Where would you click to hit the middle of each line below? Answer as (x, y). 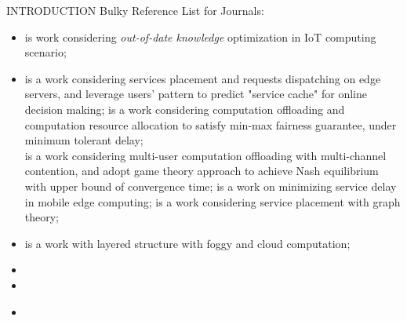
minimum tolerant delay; (84, 140)
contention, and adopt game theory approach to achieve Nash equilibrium (202, 171)
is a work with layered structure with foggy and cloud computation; (187, 243)
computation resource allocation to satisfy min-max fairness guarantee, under (211, 124)
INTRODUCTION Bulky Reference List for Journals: (135, 10)
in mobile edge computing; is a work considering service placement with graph (213, 201)
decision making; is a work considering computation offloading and (185, 109)
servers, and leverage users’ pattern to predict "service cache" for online (196, 94)
